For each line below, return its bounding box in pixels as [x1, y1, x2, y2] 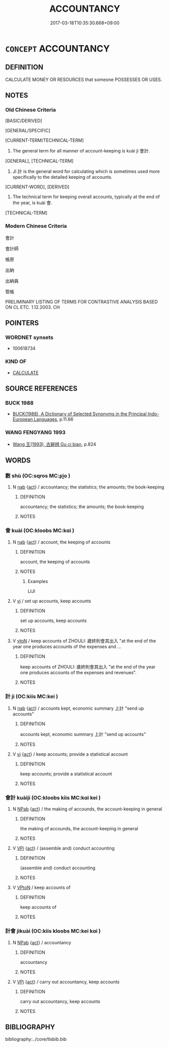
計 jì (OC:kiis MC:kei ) [5, 692, 58, 700]
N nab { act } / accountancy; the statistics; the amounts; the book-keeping [12, 484, 164, 490]
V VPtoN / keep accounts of [12, 884, 71, 890]
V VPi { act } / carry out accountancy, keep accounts [12, 979, 120, 985]
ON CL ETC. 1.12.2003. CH [5, 304, 60, 310]
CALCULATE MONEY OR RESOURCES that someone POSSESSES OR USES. [5, 76, 162, 83]
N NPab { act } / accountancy [12, 939, 72, 945]
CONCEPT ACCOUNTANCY [5, 43, 110, 54]
